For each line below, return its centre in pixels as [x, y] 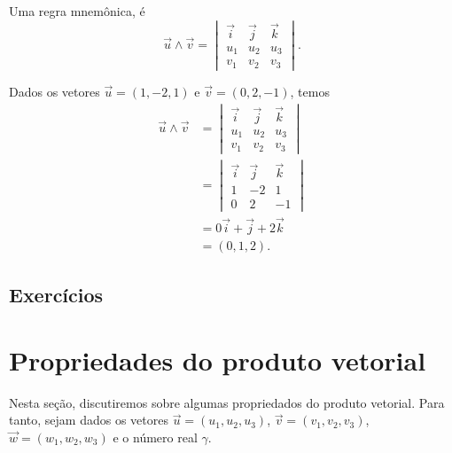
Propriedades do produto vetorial [218, 359]
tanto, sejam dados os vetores [89, 420]
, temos [310, 91]
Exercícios [56, 295]
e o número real [155, 437]
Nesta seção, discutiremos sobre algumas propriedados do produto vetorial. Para [227, 402]
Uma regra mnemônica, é [77, 11]
